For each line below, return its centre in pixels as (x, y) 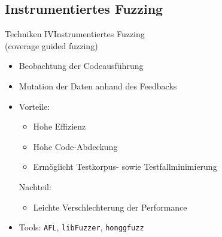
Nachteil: (35, 186)
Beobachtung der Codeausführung (81, 66)
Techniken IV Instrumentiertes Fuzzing (75, 34)
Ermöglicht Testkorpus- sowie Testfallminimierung (125, 166)
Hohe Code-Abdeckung (75, 146)
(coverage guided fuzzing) (51, 45)
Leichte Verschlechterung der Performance (110, 207)
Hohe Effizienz (60, 126)
